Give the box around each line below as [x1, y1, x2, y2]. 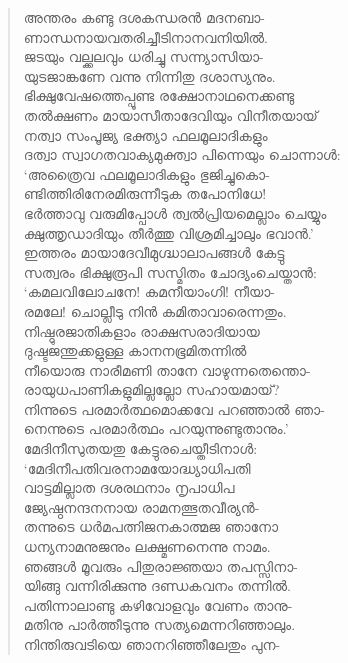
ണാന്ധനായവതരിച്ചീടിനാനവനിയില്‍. [23, 26, 268, 47]
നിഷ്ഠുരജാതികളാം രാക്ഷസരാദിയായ [23, 320, 260, 341]
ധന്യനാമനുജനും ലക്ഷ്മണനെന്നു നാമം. [23, 536, 271, 557]
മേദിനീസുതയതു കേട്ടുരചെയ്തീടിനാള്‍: [23, 438, 258, 459]
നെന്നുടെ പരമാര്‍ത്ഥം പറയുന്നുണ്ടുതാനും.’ [23, 418, 289, 439]
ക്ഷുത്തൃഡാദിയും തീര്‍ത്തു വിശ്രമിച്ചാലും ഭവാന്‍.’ [23, 222, 314, 243]
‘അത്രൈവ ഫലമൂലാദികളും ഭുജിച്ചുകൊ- [23, 163, 270, 184]
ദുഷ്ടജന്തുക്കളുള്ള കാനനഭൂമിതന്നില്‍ [23, 340, 247, 361]
